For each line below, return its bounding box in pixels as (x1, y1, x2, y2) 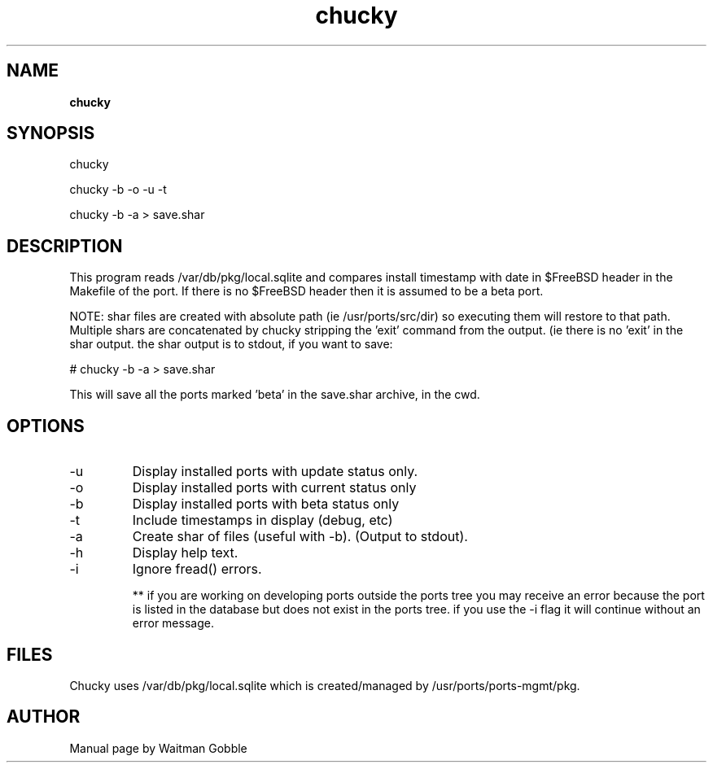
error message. (132, 616, 214, 631)
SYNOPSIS (7, 123, 95, 144)
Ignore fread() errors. (132, 561, 262, 578)
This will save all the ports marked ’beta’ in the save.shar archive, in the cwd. (69, 387, 480, 402)
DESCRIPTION (7, 235, 123, 256)
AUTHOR (7, 706, 81, 727)
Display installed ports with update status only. (132, 463, 418, 480)
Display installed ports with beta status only (132, 496, 400, 513)
